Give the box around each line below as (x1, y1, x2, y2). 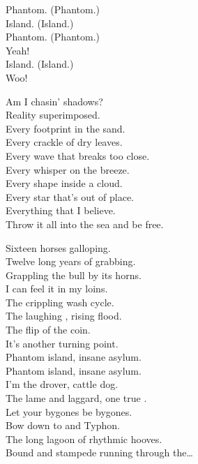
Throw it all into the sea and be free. (6, 216, 164, 231)
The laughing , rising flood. (6, 308, 122, 323)
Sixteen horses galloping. (6, 240, 111, 255)
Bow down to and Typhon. (6, 418, 120, 433)
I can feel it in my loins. (6, 281, 108, 296)
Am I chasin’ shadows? (6, 93, 103, 108)
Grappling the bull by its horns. (6, 267, 142, 282)
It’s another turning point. (6, 336, 119, 350)
